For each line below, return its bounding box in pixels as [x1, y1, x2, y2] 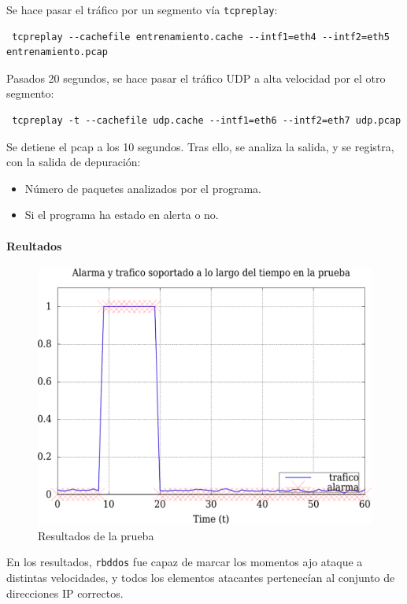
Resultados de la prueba [38, 527, 154, 543]
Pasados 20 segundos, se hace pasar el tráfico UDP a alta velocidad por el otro [6, 69, 386, 86]
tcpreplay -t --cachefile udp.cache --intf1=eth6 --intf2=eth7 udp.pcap [12, 115, 401, 127]
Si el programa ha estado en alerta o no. [24, 206, 219, 223]
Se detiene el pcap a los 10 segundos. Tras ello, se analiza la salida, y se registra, [6, 138, 394, 154]
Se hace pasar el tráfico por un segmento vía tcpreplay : [6, 2, 278, 17]
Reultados [6, 237, 62, 254]
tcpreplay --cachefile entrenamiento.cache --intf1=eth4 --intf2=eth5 [12, 31, 390, 43]
